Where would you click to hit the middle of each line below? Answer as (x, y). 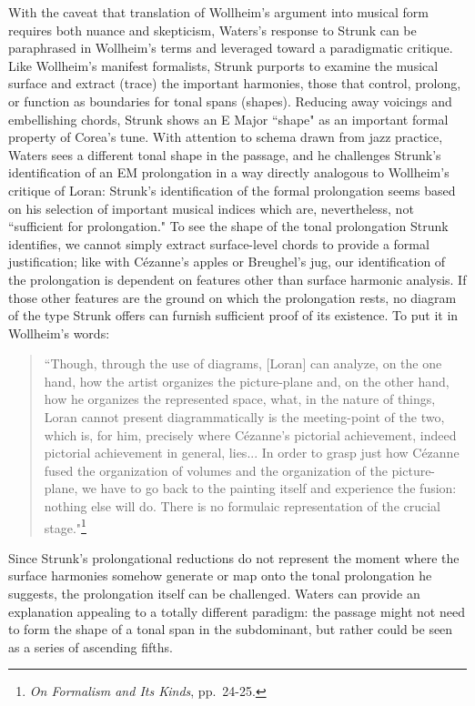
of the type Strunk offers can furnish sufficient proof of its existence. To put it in (233, 315)
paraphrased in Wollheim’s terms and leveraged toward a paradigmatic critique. (231, 48)
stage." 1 (65, 526)
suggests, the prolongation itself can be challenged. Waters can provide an (214, 594)
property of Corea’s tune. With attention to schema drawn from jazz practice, (226, 137)
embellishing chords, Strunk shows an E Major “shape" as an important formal (228, 119)
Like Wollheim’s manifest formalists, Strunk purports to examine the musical (223, 65)
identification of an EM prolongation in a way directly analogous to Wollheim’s (229, 172)
